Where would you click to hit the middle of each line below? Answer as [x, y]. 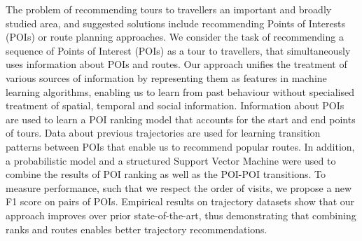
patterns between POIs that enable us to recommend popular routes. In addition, [180, 146]
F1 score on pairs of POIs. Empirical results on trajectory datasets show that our [180, 201]
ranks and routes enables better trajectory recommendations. [137, 229]
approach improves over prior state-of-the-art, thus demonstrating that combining [181, 215]
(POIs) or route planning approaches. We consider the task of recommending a [175, 37]
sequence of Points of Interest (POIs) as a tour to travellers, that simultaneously [178, 50]
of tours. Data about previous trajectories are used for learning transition [163, 133]
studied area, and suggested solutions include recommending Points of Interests [176, 23]
